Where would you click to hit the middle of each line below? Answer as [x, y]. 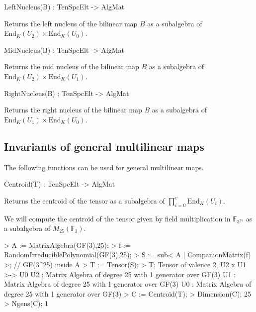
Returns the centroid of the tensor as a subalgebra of [85, 200]
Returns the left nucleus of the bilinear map [71, 23]
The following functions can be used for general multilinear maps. [104, 167]
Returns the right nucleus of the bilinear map [73, 110]
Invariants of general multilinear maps [104, 146]
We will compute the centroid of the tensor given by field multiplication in [117, 218]
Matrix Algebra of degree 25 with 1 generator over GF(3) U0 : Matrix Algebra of [128, 284]
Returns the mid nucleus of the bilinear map [72, 66]
